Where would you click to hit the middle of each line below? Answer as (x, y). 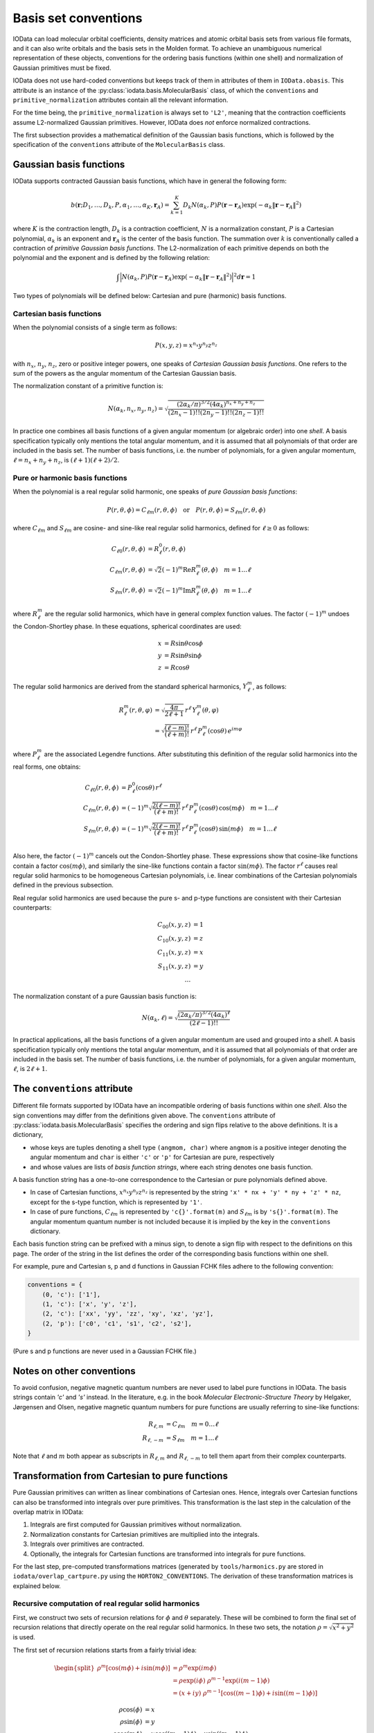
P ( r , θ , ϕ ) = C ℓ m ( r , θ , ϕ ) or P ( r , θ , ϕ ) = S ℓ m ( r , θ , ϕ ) (186, 511)
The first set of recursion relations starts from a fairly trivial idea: (105, 1650)
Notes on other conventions (74, 1371)
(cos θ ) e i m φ (225, 730)
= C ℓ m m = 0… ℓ (192, 1425)
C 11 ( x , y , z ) (174, 953)
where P (25, 754)
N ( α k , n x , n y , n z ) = (135, 409)
